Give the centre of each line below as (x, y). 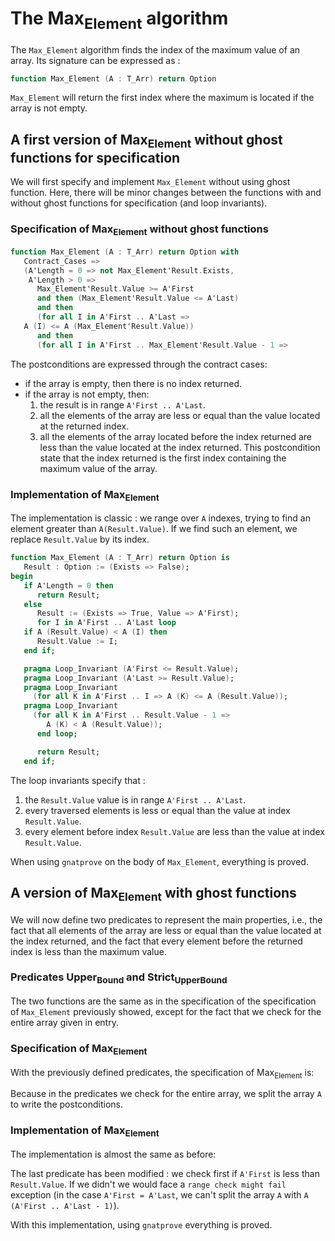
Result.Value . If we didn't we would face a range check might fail (148, 1184)
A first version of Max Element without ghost (146, 141)
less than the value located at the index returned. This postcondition (180, 447)
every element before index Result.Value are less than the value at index (174, 831)
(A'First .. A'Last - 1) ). (65, 1206)
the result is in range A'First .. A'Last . (122, 404)
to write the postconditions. (67, 1104)
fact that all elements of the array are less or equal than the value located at (166, 930)
